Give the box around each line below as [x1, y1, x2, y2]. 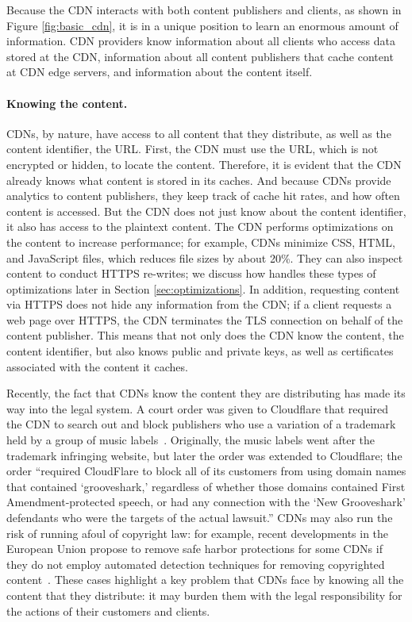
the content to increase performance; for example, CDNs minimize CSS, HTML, [6, 233, 395, 250]
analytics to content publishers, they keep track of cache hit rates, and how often [6, 187, 400, 204]
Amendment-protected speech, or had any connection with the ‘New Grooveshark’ [6, 493, 406, 510]
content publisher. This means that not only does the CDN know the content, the [6, 327, 404, 344]
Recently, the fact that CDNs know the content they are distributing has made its [6, 385, 406, 401]
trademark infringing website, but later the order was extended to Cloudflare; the [6, 447, 402, 463]
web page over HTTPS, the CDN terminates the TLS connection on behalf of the [6, 311, 403, 328]
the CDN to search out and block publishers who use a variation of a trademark [6, 416, 396, 432]
